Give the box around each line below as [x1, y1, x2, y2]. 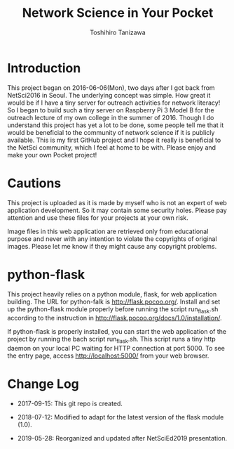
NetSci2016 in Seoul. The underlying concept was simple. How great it [7, 91, 211, 99]
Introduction [7, 60, 81, 76]
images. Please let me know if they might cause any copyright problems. [7, 242, 217, 250]
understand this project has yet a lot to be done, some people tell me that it [7, 121, 224, 129]
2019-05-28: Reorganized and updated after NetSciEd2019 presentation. [17, 434, 228, 443]
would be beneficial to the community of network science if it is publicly [7, 128, 215, 136]
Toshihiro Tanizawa [90, 28, 146, 37]
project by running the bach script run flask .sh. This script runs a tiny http [7, 335, 216, 345]
